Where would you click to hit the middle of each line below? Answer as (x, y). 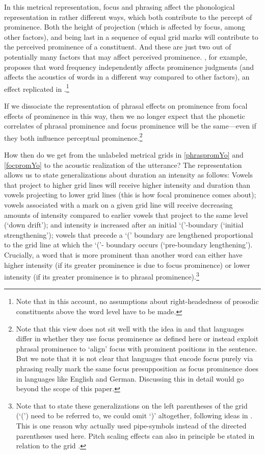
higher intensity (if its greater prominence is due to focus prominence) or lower (127, 264)
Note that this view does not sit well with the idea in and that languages (130, 328)
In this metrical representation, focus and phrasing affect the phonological (120, 7)
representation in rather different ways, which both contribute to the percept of (128, 17)
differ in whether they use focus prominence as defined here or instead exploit (137, 338)
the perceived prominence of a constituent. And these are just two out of (118, 47)
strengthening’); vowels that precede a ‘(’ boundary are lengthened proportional (129, 234)
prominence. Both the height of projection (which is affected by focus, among (125, 27)
